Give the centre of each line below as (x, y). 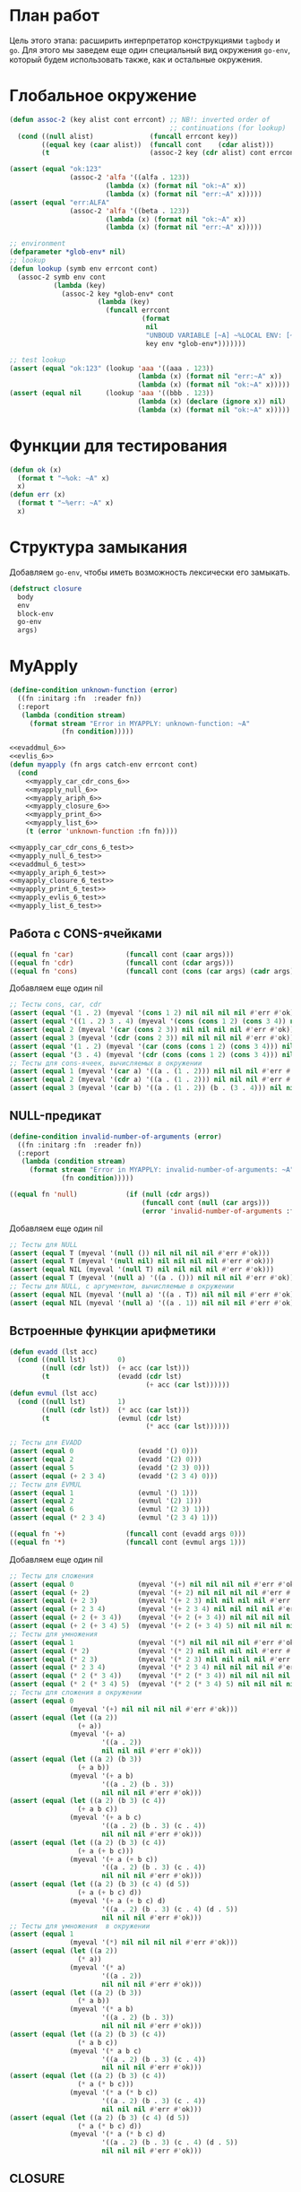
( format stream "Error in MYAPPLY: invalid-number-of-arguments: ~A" (162, 1170)
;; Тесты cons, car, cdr (56, 1005)
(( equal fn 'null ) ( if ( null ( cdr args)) (110, 1195)
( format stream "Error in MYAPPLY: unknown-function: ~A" (140, 723)
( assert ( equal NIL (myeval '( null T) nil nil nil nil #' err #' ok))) (142, 1269)
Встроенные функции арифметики (113, 1331)
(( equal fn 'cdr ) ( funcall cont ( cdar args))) (122, 963)
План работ (55, 16)
